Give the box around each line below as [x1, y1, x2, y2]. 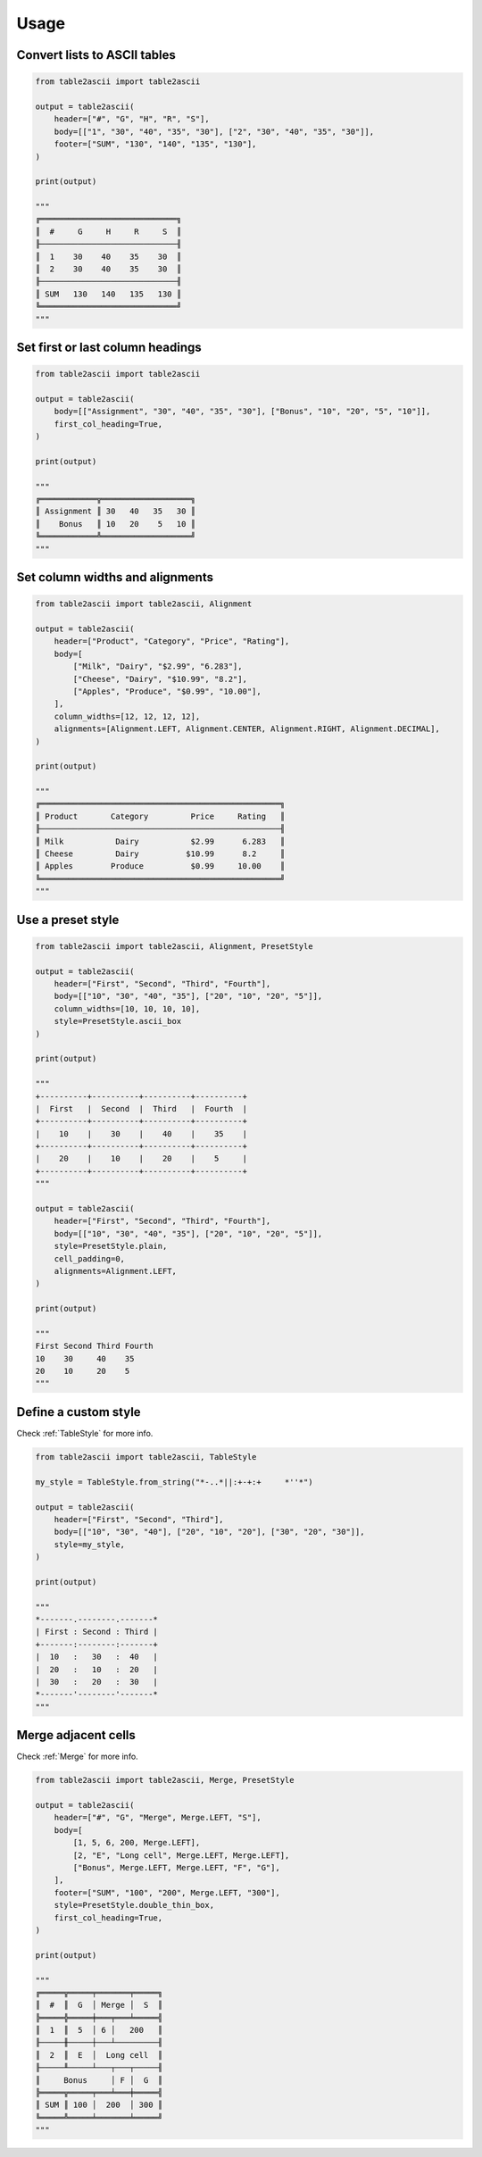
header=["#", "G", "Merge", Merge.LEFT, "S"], [54, 1812, 262, 1823]
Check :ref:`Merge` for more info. [16, 1751, 138, 1762]
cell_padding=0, [54, 1253, 125, 1263]
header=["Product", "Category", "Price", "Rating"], [54, 637, 290, 646]
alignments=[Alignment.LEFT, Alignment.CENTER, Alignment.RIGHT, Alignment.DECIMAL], [54, 724, 441, 734]
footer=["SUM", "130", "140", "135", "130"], [54, 139, 257, 149]
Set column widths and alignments [16, 570, 214, 585]
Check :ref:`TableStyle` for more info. [16, 1428, 154, 1438]
